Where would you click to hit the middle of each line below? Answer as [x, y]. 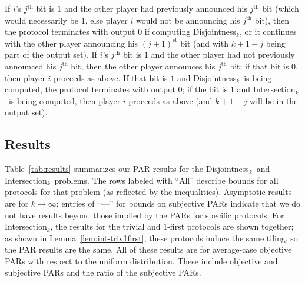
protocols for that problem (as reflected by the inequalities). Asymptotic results [148, 192]
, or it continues [268, 31]
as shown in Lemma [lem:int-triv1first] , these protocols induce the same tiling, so [151, 238]
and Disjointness [207, 77]
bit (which [281, 8]
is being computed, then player [64, 100]
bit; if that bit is [259, 66]
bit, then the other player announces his [143, 66]
